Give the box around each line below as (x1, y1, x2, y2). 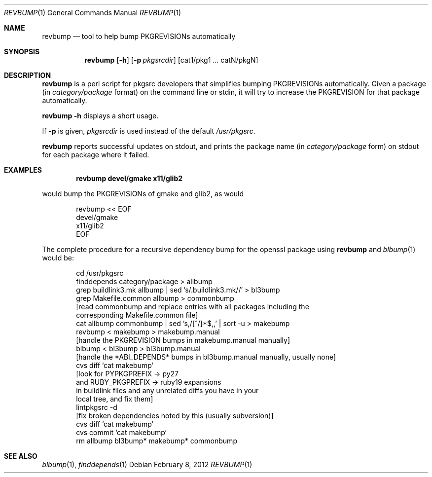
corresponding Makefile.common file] (76, 311, 198, 319)
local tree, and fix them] (76, 395, 153, 403)
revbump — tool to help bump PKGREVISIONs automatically (42, 32, 236, 40)
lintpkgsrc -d (76, 403, 117, 411)
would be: (42, 254, 74, 262)
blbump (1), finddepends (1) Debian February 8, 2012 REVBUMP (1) (42, 460, 252, 469)
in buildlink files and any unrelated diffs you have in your (76, 386, 259, 395)
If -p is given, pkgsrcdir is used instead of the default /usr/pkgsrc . (42, 127, 255, 135)
